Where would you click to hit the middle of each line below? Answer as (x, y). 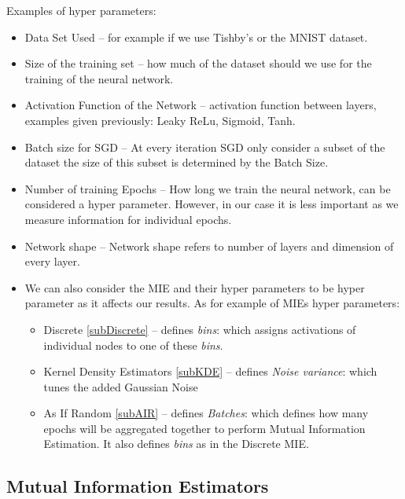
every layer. (52, 261)
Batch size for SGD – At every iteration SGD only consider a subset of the (205, 147)
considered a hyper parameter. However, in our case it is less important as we (212, 204)
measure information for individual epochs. (128, 219)
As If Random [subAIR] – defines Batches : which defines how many (206, 413)
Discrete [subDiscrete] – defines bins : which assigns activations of (200, 329)
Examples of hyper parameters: (81, 10)
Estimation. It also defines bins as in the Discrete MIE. (176, 444)
